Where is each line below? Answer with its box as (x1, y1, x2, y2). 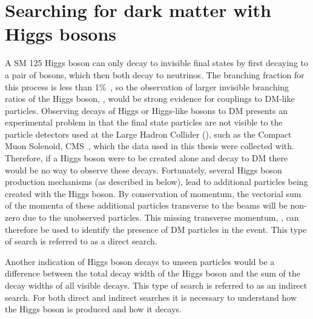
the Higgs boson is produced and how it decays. (5, 303, 182, 315)
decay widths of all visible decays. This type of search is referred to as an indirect (5, 279, 308, 291)
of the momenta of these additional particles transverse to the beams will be (5, 199, 288, 212)
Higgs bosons (5, 21, 117, 46)
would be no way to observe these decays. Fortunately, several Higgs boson (5, 163, 282, 176)
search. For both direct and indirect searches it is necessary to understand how (5, 290, 297, 303)
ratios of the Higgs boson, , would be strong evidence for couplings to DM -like (5, 92, 295, 105)
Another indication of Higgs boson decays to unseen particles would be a (5, 255, 275, 267)
